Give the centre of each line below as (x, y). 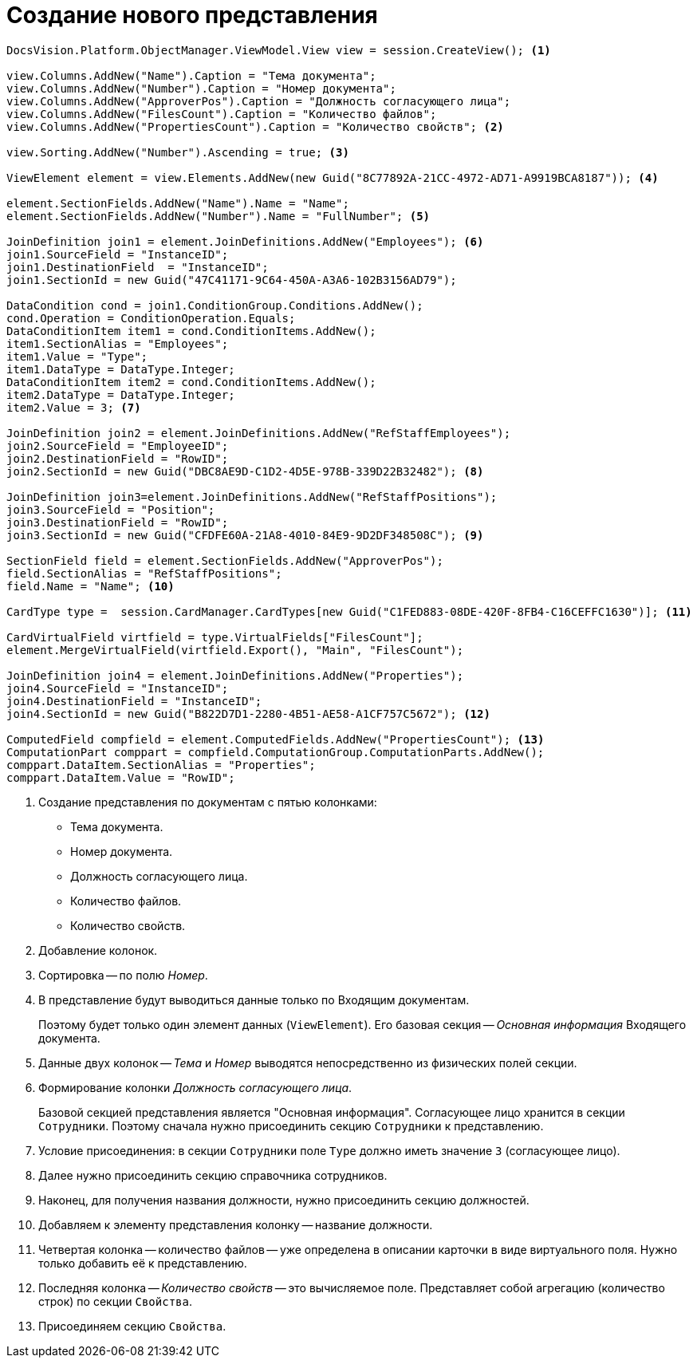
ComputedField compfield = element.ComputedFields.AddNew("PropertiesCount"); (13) (276, 739)
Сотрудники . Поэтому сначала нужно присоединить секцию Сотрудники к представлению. (291, 1125)
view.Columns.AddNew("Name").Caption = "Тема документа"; (191, 75)
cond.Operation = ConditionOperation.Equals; (151, 318)
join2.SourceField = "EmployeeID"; (118, 445)
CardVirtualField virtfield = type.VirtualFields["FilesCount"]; (215, 637)
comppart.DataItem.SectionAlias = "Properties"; (161, 765)
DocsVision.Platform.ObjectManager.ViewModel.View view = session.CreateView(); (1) (279, 50)
